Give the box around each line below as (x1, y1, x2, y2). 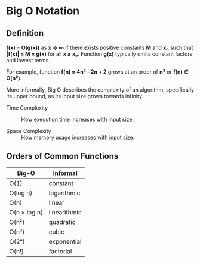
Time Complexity (6, 104, 48, 111)
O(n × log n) (9, 208, 44, 216)
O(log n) (9, 189, 33, 197)
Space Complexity (6, 128, 52, 134)
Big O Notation (6, 4, 80, 18)
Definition (6, 28, 44, 38)
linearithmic (48, 208, 82, 216)
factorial (48, 247, 72, 255)
